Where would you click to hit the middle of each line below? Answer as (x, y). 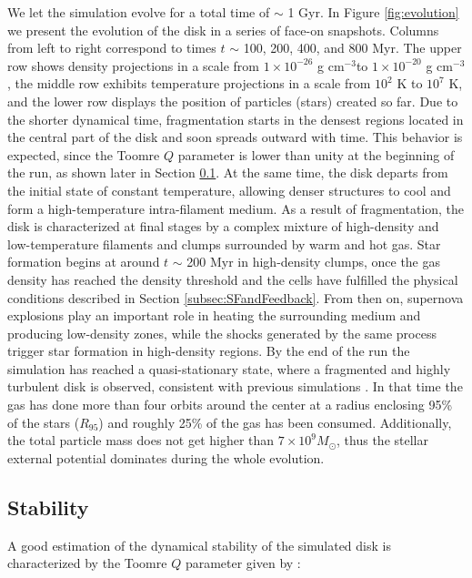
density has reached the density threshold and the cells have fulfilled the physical (233, 279)
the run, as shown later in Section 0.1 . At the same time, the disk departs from (228, 172)
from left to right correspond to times (112, 48)
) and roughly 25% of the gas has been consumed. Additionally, (275, 422)
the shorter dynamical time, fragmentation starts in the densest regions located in (236, 119)
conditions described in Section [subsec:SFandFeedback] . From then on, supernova (236, 297)
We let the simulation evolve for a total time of (139, 12)
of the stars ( (44, 422)
